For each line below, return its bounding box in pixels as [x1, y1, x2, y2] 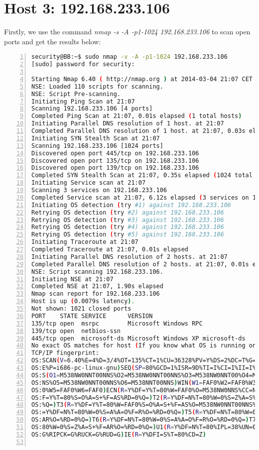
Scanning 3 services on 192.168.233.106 [31, 187, 167, 194]
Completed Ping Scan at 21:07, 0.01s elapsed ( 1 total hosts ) [31, 112, 242, 120]
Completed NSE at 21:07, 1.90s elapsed [31, 283, 163, 290]
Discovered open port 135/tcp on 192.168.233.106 [31, 157, 199, 164]
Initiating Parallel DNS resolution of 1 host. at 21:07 [31, 120, 224, 127]
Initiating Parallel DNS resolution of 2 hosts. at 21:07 [31, 253, 228, 260]
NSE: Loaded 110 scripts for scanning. [31, 83, 163, 90]
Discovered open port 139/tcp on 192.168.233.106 [31, 164, 199, 172]
